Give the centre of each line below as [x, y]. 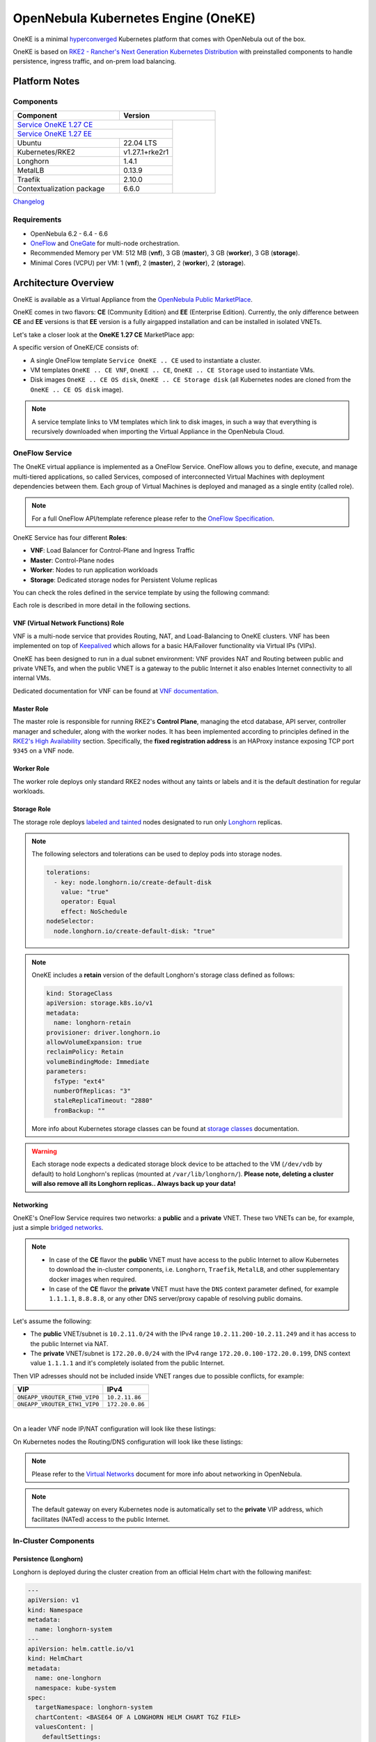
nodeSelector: [70, 921]
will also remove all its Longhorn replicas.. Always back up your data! [134, 1184]
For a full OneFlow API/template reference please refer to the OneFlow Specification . [153, 518]
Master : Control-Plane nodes [72, 560]
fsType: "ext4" [79, 1081]
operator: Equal [88, 902]
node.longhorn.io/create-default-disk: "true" [134, 931]
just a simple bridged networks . [58, 1227]
